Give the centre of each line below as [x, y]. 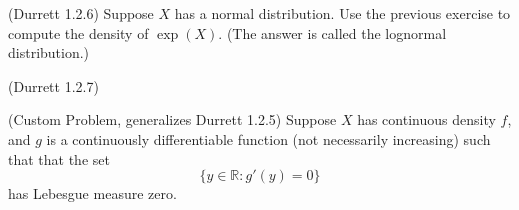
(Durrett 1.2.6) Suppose [81, 13]
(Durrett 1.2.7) [53, 85]
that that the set [59, 158]
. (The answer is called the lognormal [332, 32]
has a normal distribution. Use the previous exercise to [342, 13]
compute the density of [78, 32]
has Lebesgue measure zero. [92, 193]
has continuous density [426, 119]
